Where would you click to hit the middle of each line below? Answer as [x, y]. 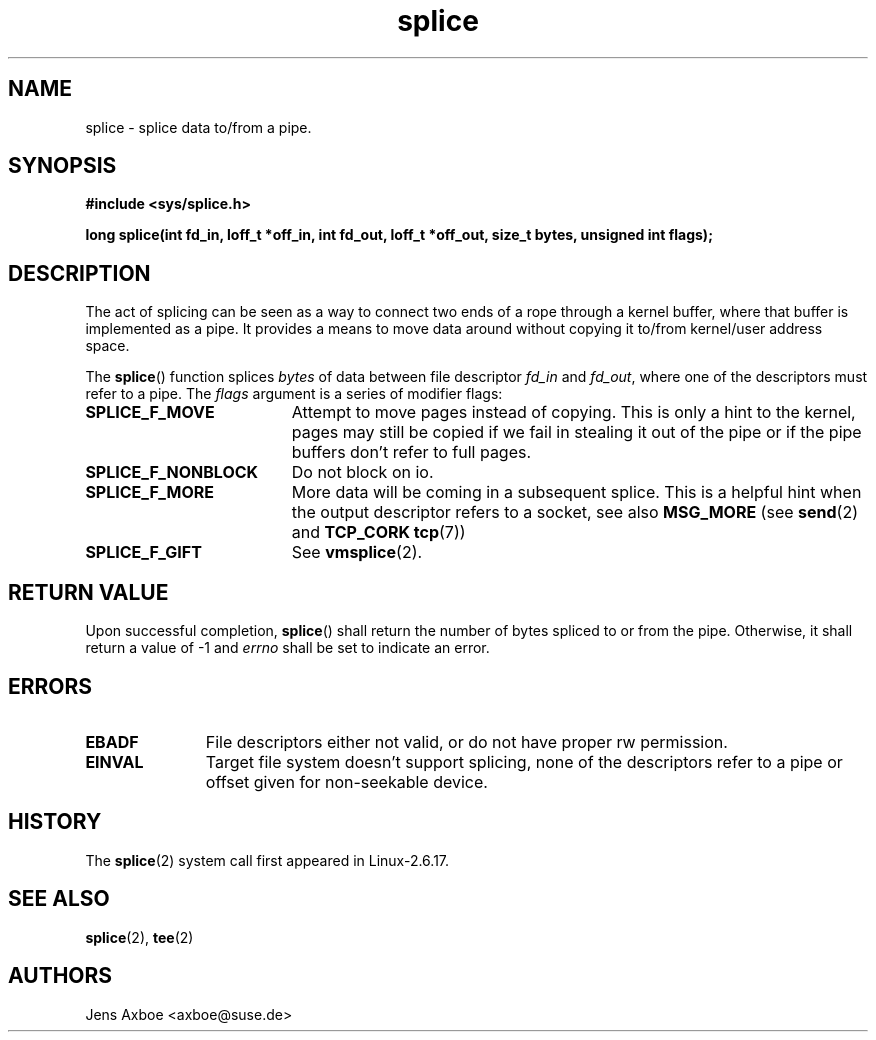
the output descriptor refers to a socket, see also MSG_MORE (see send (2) [575, 512]
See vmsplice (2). [357, 552]
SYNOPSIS [62, 166]
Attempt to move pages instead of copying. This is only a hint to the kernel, [573, 412]
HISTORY [55, 822]
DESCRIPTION [79, 273]
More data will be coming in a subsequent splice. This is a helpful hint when [576, 492]
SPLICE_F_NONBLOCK [172, 472]
